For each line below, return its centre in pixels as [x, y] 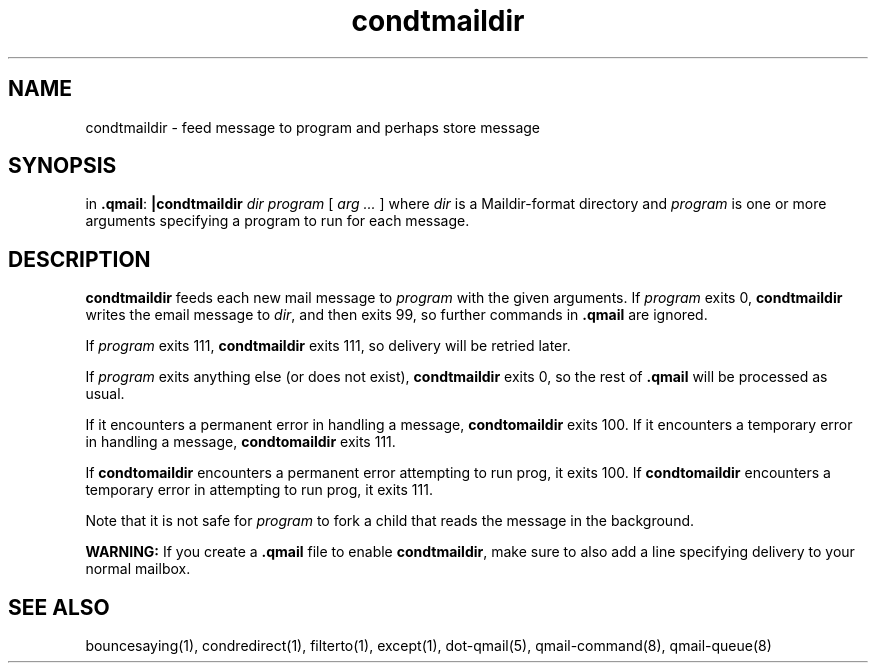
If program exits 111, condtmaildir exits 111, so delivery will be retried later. [328, 346]
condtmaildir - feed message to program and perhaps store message [313, 127]
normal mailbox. [138, 569]
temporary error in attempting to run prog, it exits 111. [259, 490]
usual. [105, 394]
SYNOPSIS [62, 166]
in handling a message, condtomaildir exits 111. [240, 442]
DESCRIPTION [79, 259]
